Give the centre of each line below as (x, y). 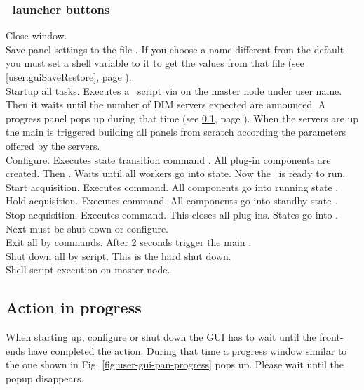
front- (331, 337)
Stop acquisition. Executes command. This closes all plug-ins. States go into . (172, 214)
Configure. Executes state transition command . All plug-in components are (168, 159)
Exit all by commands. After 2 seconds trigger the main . (129, 242)
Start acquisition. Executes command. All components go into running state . (172, 187)
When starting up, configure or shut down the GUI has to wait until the (161, 337)
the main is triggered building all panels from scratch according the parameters (176, 132)
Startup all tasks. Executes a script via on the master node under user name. (174, 90)
